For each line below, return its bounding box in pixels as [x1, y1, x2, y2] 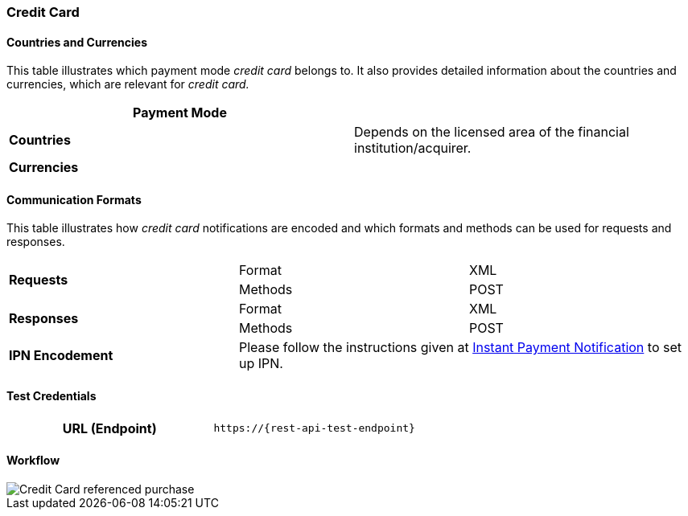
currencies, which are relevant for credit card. [6, 77, 249, 92]
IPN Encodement [9, 347, 113, 364]
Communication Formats [6, 192, 142, 207]
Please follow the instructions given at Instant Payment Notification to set [238, 339, 682, 356]
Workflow [6, 453, 60, 468]
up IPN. [238, 355, 283, 372]
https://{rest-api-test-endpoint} [213, 422, 415, 435]
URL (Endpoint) [62, 420, 157, 436]
